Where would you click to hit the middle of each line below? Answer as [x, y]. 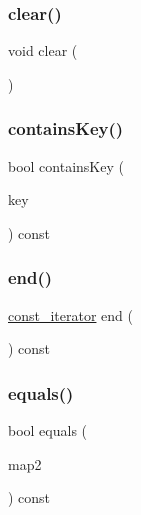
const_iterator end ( [71, 314]
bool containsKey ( [66, 165]
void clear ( [43, 50]
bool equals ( [48, 430]
